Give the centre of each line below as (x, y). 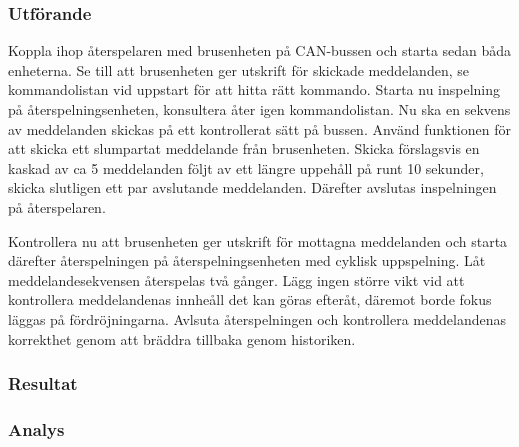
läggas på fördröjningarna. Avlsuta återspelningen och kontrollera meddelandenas (257, 318)
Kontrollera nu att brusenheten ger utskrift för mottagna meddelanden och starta (258, 240)
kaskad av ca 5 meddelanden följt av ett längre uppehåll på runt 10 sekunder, (246, 167)
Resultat (43, 383)
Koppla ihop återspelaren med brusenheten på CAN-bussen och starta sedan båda (260, 50)
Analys (36, 428)
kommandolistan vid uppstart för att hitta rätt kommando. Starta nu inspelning (254, 89)
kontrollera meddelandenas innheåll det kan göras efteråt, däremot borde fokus (250, 299)
